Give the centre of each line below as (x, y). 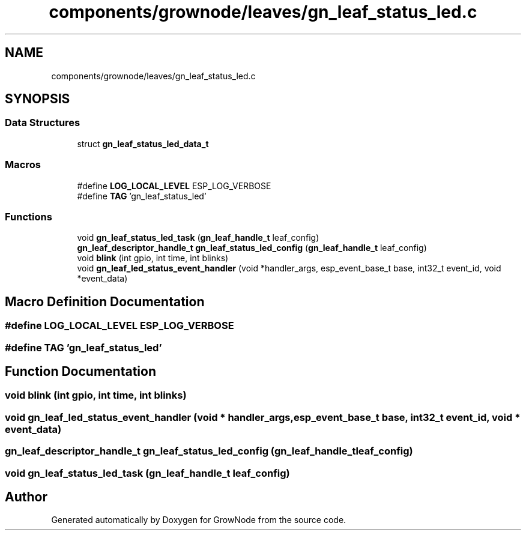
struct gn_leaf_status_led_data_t (143, 144)
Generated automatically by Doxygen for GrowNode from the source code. (199, 520)
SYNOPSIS (38, 99)
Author (26, 497)
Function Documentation (80, 371)
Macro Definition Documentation (105, 301)
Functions (29, 216)
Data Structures (43, 123)
